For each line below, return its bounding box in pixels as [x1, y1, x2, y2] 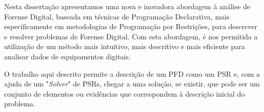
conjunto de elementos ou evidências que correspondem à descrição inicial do [4, 88, 245, 99]
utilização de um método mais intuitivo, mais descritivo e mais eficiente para [4, 41, 245, 52]
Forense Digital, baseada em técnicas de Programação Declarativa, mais [4, 11, 230, 21]
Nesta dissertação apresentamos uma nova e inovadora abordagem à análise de [4, 1, 251, 11]
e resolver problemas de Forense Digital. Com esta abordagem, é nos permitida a [4, 31, 258, 41]
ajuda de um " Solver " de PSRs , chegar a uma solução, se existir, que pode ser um [4, 78, 260, 89]
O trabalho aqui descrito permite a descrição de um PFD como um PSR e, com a [4, 68, 260, 79]
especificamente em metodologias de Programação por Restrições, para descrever [4, 21, 257, 32]
